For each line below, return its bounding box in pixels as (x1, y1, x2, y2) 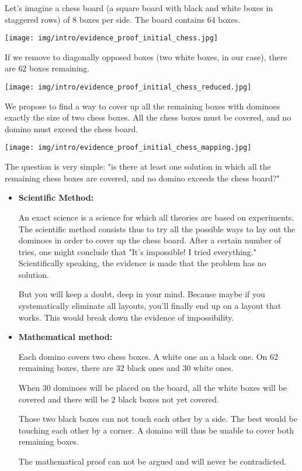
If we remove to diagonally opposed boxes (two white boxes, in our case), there (5, 50, 287, 63)
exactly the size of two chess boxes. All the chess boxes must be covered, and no (5, 111, 291, 123)
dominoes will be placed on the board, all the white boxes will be (53, 381, 287, 394)
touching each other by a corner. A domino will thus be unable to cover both (18, 424, 294, 436)
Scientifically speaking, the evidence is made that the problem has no (18, 257, 266, 269)
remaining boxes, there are (18, 362, 114, 374)
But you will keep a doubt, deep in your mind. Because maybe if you (18, 288, 265, 300)
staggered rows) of (5, 13, 70, 25)
